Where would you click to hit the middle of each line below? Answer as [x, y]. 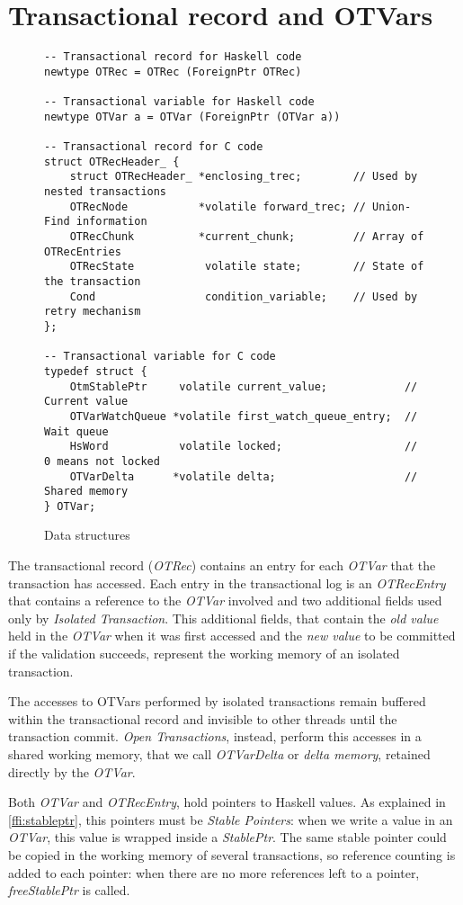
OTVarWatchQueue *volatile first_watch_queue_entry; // [244, 416]
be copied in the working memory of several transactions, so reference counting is [232, 854]
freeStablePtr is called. [69, 890]
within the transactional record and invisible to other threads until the [203, 718]
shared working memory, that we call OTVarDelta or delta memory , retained [219, 754]
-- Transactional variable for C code [160, 357]
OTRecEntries [83, 251]
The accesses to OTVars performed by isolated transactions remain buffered [217, 701]
